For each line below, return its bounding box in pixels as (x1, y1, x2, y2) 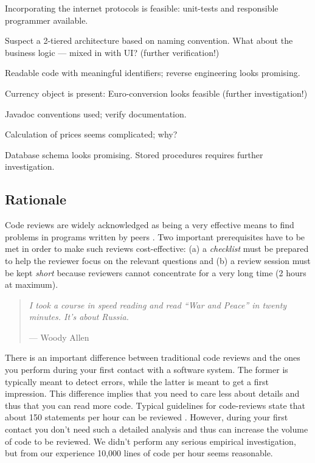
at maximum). (5, 278, 58, 291)
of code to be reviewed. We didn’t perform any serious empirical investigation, (5, 434, 296, 447)
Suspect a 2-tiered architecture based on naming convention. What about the (5, 34, 293, 47)
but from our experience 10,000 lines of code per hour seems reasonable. (5, 447, 273, 459)
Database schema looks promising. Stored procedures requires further (5, 148, 263, 161)
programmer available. (5, 13, 88, 26)
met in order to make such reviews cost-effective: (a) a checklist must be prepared (5, 242, 309, 255)
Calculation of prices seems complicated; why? (5, 128, 178, 141)
